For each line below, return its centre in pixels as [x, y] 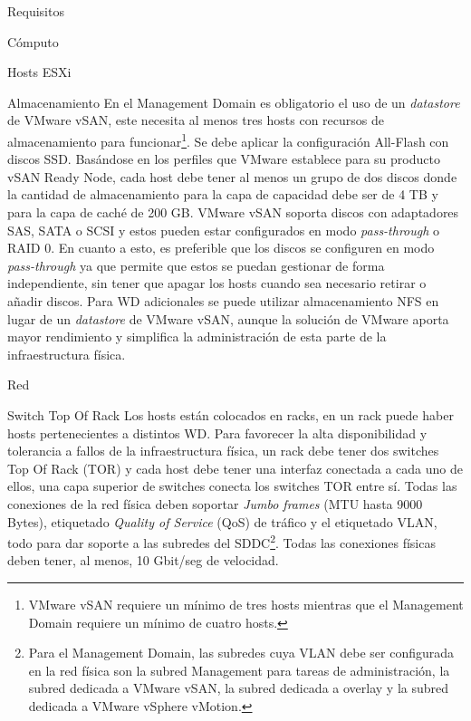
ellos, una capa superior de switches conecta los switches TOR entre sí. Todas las [232, 486]
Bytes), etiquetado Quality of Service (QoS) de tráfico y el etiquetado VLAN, [222, 521]
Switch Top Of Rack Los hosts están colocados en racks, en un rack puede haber [231, 414]
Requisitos [36, 11]
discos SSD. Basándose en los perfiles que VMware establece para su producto [224, 159]
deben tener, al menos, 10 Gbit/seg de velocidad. [143, 560]
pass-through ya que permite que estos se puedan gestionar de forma [196, 265]
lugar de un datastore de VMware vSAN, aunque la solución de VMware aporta [228, 318]
